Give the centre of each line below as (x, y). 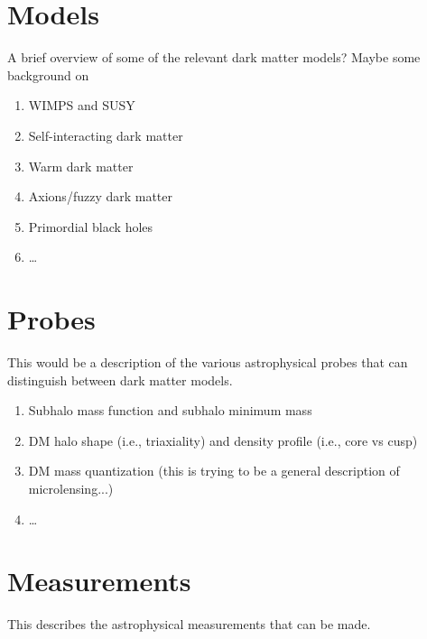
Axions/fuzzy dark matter (101, 196)
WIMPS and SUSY (82, 105)
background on (48, 74)
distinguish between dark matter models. (120, 380)
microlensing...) (71, 488)
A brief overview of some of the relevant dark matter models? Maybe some (214, 57)
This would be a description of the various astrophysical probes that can (208, 362)
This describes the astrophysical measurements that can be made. (189, 624)
